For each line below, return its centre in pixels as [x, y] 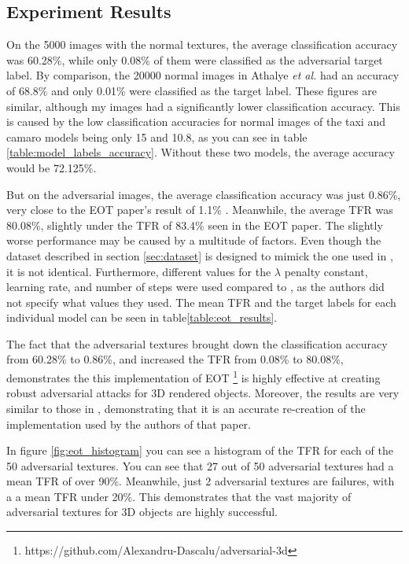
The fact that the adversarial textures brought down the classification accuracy [197, 343]
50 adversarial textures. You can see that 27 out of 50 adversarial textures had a [200, 465]
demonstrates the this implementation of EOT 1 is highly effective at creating [193, 376]
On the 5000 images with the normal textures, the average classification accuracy [202, 44]
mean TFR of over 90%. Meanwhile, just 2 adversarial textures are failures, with [201, 481]
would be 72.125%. [52, 167]
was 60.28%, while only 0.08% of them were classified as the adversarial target [195, 59]
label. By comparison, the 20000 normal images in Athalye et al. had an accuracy [203, 75]
